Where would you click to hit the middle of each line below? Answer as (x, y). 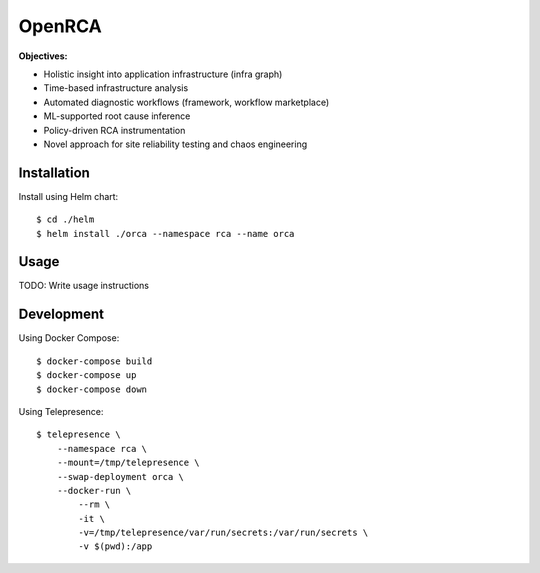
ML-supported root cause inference (117, 116)
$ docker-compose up (86, 375)
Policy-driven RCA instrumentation (114, 130)
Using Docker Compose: (69, 338)
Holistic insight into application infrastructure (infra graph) (163, 74)
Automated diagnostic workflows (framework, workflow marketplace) (186, 102)
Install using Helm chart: (68, 196)
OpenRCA (60, 26)
